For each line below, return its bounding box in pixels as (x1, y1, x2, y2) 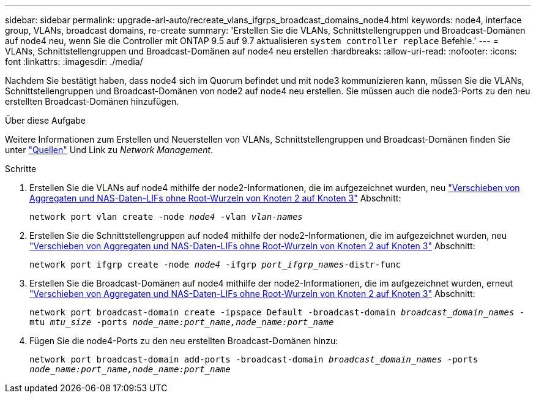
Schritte (5, 163, 37, 174)
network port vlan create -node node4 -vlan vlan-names (29, 212, 303, 222)
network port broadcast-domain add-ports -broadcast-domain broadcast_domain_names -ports (29, 355, 478, 364)
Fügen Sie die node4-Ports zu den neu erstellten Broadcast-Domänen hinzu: (29, 336, 338, 346)
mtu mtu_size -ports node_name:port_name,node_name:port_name (29, 317, 334, 327)
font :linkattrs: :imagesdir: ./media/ (5, 56, 143, 67)
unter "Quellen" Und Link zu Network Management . (5, 145, 214, 155)
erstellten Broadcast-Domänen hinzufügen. (5, 96, 179, 107)
